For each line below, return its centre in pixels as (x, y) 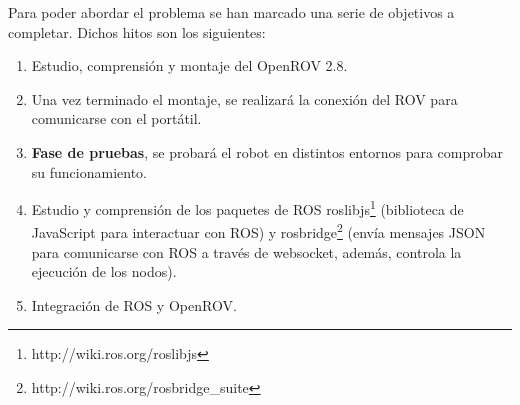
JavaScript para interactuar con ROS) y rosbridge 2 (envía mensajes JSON (258, 231)
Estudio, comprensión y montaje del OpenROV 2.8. (189, 65)
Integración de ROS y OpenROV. (134, 304)
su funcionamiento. (89, 171)
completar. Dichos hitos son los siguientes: (137, 31)
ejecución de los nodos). (104, 271)
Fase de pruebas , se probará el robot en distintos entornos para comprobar (267, 151)
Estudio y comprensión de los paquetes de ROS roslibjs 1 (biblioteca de (247, 207)
